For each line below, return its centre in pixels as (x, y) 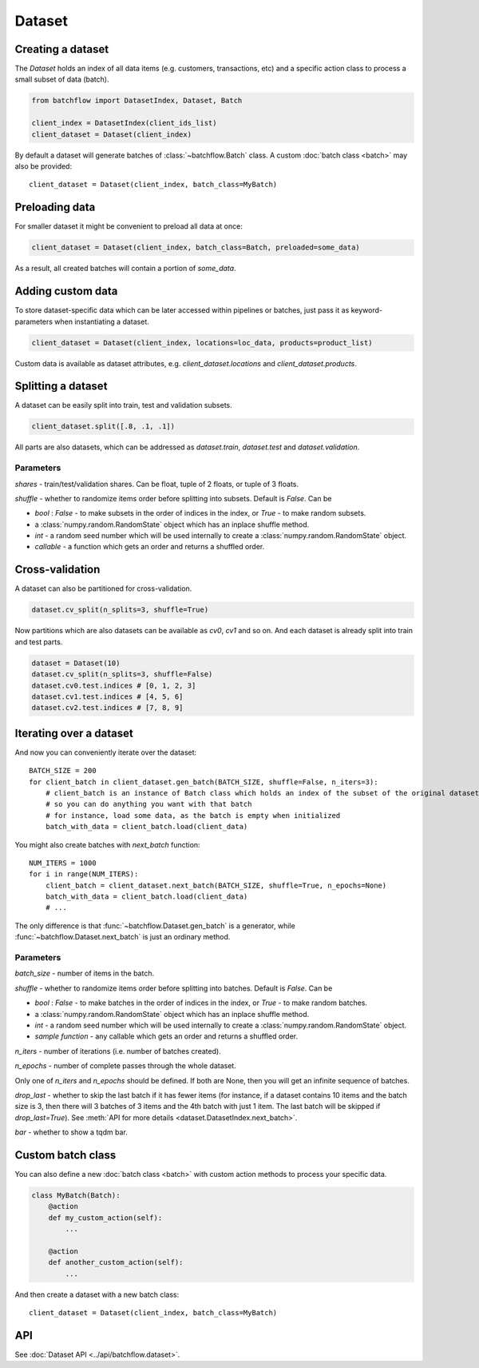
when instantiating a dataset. (102, 321)
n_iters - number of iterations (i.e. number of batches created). (118, 1051)
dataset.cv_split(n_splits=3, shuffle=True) (120, 610)
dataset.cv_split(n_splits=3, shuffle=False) (122, 674)
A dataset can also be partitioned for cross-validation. (103, 588)
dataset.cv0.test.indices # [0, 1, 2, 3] (114, 685)
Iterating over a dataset (74, 733)
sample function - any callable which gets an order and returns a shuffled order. (166, 1036)
